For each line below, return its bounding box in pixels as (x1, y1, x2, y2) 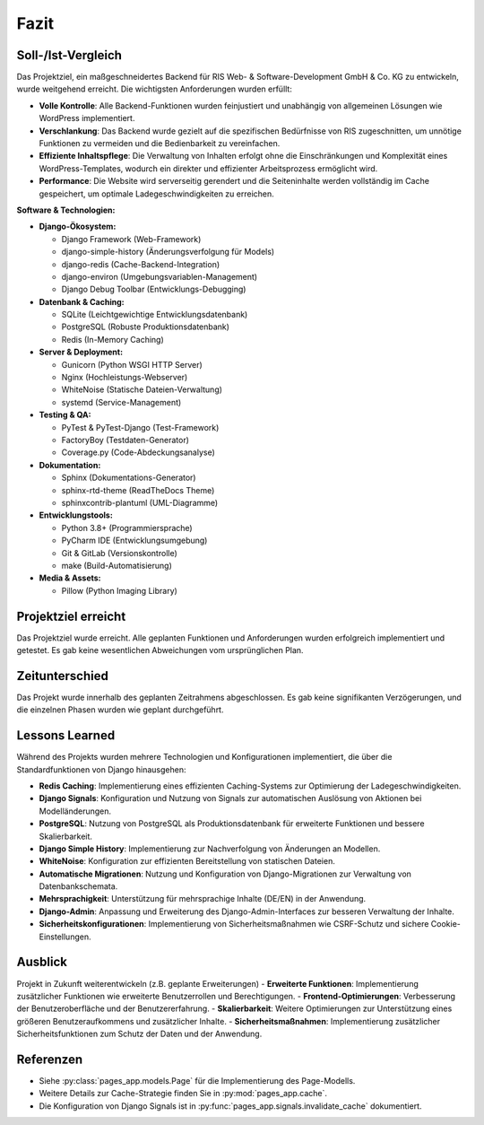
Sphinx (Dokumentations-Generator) (61, 472, 196, 484)
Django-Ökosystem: (39, 221, 117, 232)
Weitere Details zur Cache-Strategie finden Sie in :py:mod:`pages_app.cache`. (39, 1088, 327, 1099)
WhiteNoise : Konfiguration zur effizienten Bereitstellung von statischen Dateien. (39, 856, 335, 867)
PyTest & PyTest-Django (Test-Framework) (61, 422, 220, 432)
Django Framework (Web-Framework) (61, 233, 202, 244)
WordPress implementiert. (39, 113, 135, 124)
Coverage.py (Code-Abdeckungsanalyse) (61, 447, 215, 458)
